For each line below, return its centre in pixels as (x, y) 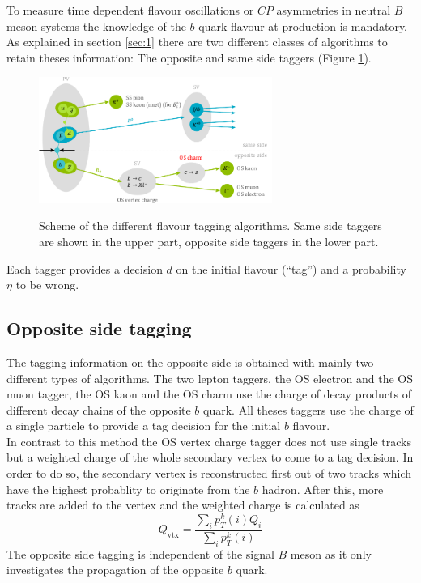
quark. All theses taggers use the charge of (308, 409)
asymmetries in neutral (334, 10)
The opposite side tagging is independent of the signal (140, 553)
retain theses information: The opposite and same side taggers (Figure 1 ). (189, 57)
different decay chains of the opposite (99, 409)
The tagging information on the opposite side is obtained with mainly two (190, 362)
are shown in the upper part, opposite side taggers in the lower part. (209, 241)
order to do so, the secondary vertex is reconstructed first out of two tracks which (209, 473)
